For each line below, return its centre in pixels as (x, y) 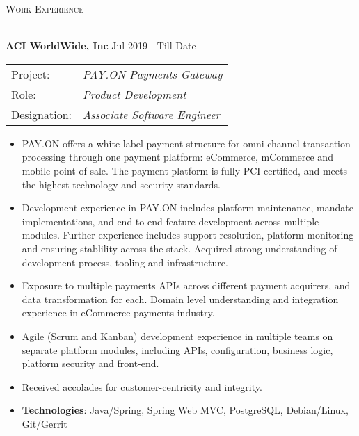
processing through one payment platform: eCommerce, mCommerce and (177, 157)
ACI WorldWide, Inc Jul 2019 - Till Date (101, 46)
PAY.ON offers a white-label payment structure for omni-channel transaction (186, 143)
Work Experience (45, 8)
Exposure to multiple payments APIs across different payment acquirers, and (186, 285)
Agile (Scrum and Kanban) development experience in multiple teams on (177, 336)
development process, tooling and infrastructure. (125, 262)
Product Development (135, 94)
